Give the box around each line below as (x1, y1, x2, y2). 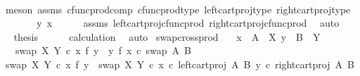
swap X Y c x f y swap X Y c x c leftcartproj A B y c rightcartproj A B (5, 56, 354, 71)
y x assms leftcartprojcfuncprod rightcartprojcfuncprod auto (37, 15, 340, 30)
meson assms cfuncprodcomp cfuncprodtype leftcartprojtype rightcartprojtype (5, 1, 351, 16)
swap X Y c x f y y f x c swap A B (15, 43, 192, 58)
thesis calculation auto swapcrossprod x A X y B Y (13, 29, 321, 44)
